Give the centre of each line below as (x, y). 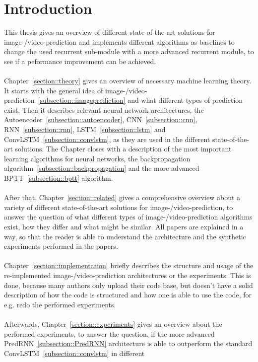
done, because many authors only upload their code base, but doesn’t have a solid (129, 285)
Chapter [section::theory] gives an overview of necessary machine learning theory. (128, 81)
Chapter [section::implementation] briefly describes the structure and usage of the (129, 265)
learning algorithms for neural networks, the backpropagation (97, 158)
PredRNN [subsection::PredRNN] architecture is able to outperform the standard (128, 343)
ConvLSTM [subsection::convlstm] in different (74, 353)
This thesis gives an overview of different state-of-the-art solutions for (110, 32)
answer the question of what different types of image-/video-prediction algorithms (128, 217)
